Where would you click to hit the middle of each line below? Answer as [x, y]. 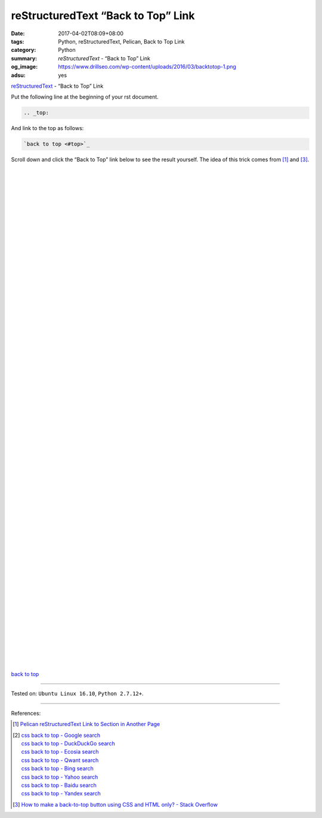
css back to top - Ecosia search [60, 752]
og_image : [24, 67]
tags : [18, 41]
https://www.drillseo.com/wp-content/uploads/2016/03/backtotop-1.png [147, 67]
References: [26, 713]
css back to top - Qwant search [60, 760]
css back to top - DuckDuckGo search [68, 743]
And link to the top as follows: [47, 128]
